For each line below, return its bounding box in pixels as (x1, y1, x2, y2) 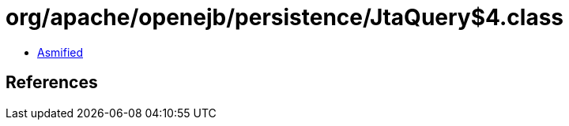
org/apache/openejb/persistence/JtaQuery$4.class (6, 4, 564, 31)
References (6, 72, 98, 93)
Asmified (37, 45, 84, 59)
